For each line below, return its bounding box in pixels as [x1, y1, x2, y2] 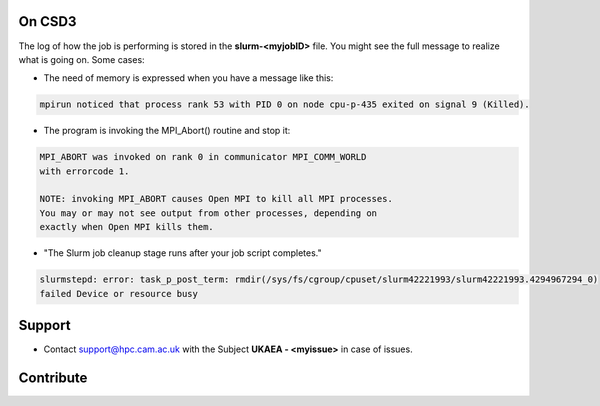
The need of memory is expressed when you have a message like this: [43, 72, 334, 84]
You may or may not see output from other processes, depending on [39, 207, 378, 219]
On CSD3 [18, 13, 77, 30]
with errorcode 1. [39, 165, 130, 177]
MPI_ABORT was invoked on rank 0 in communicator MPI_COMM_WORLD [39, 151, 367, 163]
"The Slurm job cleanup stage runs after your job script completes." [43, 247, 322, 259]
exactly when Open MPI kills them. [39, 221, 214, 233]
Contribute [18, 369, 88, 386]
